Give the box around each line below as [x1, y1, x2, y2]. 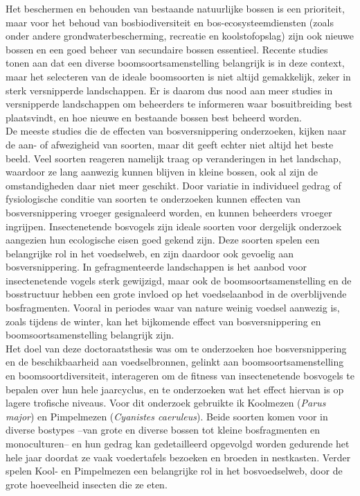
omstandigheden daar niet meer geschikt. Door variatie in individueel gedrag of [6, 178, 341, 192]
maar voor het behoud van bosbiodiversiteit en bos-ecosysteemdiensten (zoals [6, 15, 334, 29]
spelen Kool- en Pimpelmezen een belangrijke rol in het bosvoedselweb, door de [6, 463, 343, 478]
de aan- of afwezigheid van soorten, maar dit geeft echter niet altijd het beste [6, 137, 334, 151]
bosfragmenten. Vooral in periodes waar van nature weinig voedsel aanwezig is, [6, 300, 340, 315]
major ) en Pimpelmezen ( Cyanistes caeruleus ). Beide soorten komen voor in [6, 409, 328, 423]
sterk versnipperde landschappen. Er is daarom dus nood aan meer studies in [6, 83, 333, 97]
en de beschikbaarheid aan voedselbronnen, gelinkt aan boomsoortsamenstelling [6, 354, 344, 369]
